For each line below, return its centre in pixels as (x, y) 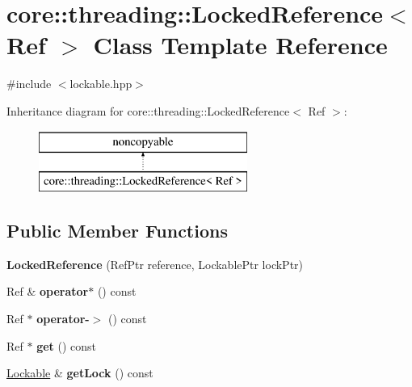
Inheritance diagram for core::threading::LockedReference (148, 110)
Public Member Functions (117, 231)
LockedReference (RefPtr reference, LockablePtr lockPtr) (155, 264)
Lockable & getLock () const (80, 373)
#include (29, 84)
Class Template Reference (240, 45)
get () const (67, 345)
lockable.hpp (101, 84)
